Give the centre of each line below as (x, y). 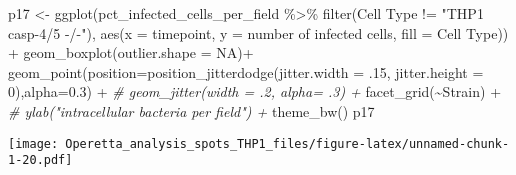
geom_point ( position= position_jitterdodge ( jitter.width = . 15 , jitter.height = (246, 71)
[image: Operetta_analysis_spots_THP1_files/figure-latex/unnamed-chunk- (259, 143)
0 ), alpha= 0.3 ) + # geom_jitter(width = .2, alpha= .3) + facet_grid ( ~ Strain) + (255, 91)
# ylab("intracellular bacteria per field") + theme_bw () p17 (191, 110)
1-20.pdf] (40, 160)
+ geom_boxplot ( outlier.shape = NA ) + (131, 52)
